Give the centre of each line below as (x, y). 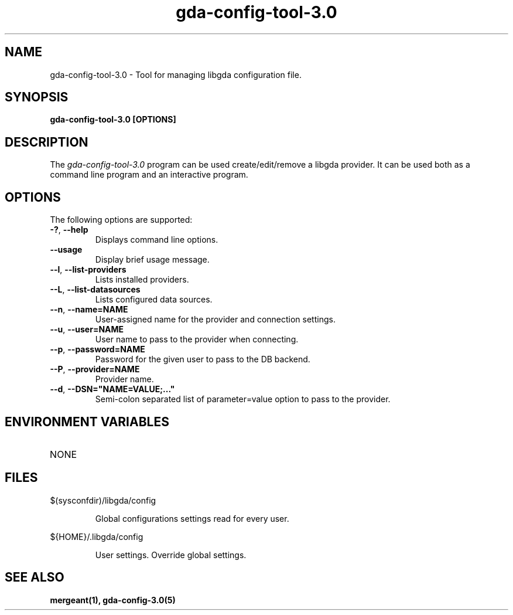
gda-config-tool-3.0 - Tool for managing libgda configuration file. (176, 74)
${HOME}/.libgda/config (97, 536)
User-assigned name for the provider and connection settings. (215, 320)
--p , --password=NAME (98, 349)
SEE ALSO (35, 577)
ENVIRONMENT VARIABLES (87, 422)
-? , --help (69, 230)
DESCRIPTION (47, 142)
